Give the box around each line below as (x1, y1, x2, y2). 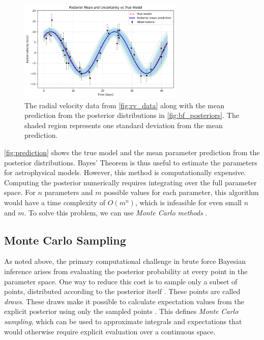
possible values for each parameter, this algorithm (104, 187, 259, 198)
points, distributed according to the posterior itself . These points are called (4, 286, 241, 297)
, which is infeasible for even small (135, 197, 242, 208)
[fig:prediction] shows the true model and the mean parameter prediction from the (4, 147, 260, 158)
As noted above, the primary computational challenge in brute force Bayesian (4, 256, 246, 266)
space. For (4, 187, 36, 198)
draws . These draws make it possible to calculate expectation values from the (4, 296, 245, 306)
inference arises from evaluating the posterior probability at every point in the (4, 266, 248, 276)
